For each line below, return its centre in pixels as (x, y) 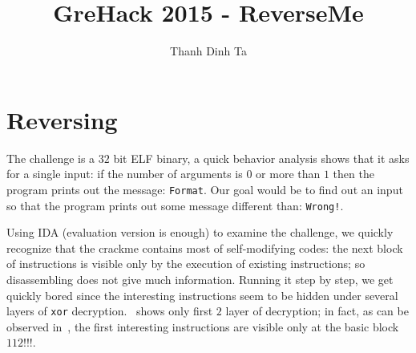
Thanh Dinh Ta (208, 51)
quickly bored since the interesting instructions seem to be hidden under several (202, 295)
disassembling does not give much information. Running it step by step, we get (200, 279)
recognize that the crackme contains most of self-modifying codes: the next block (205, 248)
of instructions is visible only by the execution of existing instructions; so (186, 264)
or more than (288, 174)
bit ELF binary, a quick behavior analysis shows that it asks (261, 158)
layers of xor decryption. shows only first (110, 311)
